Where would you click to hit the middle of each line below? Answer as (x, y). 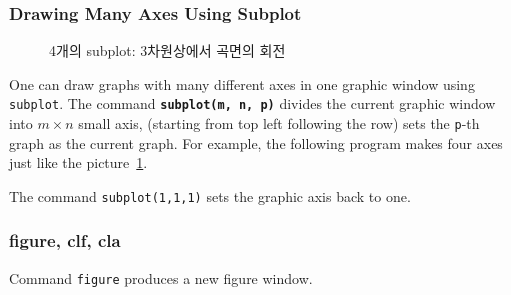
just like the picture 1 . (78, 162)
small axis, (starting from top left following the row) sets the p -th (279, 123)
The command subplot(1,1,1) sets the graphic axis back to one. (210, 195)
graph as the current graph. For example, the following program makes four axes (256, 142)
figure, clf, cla (65, 240)
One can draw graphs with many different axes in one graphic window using (242, 83)
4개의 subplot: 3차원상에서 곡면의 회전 (167, 50)
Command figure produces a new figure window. (161, 277)
